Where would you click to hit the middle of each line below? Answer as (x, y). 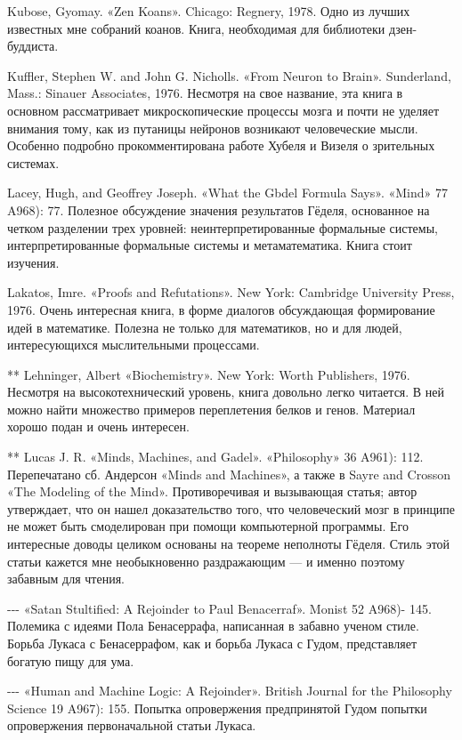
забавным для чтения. (66, 579)
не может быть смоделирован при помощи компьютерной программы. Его (208, 526)
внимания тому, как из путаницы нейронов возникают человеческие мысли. (213, 128)
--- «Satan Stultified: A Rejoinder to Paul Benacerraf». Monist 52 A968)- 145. (219, 608)
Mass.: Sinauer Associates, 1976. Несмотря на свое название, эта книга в (205, 93)
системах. (33, 162)
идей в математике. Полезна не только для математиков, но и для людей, (205, 327)
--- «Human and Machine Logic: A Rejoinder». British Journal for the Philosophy (230, 691)
